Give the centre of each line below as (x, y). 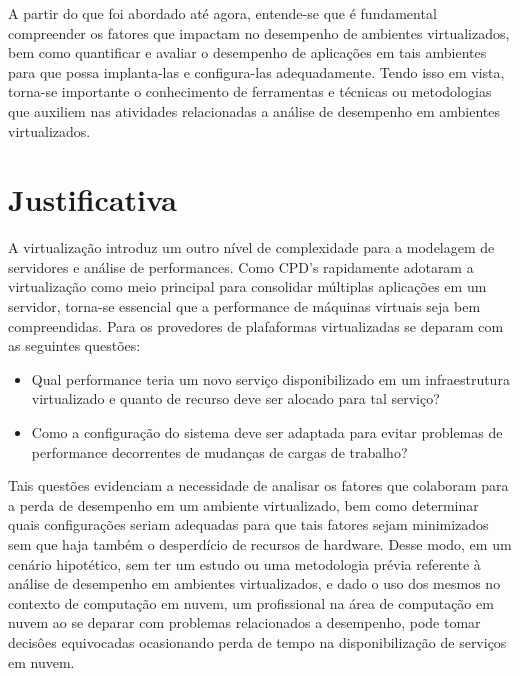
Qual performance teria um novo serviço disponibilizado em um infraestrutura (270, 378)
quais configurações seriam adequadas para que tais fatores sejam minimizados (248, 524)
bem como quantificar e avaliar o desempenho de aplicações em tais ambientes (247, 52)
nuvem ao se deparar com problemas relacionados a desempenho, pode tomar (244, 622)
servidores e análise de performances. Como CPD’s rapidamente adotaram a (241, 266)
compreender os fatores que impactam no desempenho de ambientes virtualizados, (259, 32)
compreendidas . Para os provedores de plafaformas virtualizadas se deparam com (256, 325)
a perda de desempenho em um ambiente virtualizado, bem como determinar (243, 504)
